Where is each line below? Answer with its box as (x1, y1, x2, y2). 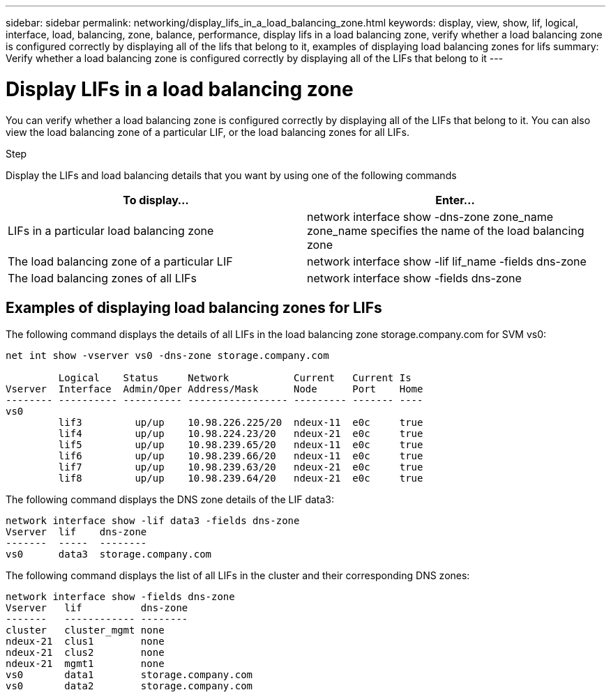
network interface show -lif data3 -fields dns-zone (6, 515, 300, 527)
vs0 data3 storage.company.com (6, 549, 212, 560)
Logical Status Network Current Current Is (58, 372, 412, 384)
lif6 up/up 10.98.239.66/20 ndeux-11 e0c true (58, 450, 423, 462)
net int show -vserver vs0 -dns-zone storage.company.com (6, 350, 329, 362)
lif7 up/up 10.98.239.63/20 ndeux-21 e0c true (58, 461, 423, 473)
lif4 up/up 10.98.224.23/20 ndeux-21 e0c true (58, 428, 423, 440)
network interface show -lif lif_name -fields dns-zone (307, 254, 587, 268)
